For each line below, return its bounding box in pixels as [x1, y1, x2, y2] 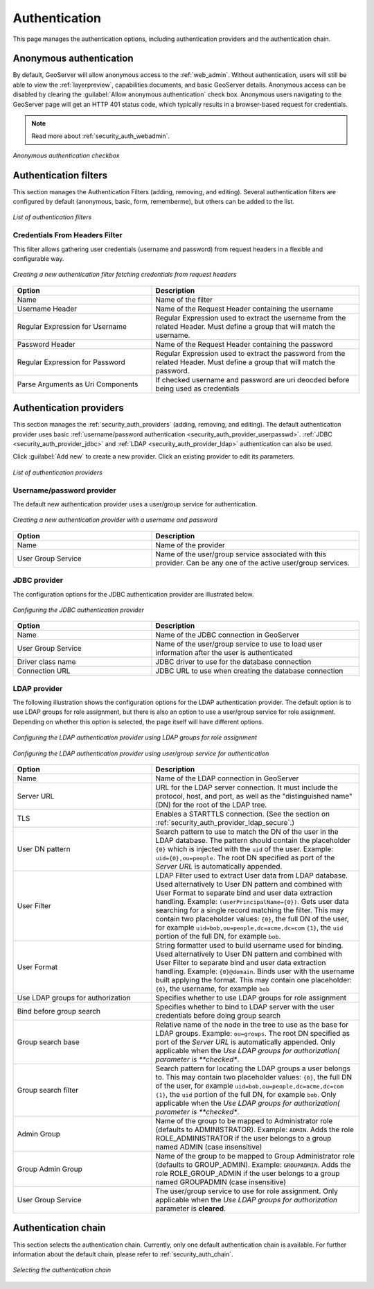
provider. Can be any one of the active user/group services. [155, 558, 350, 567]
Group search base [17, 1037, 80, 1047]
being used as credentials [155, 384, 240, 393]
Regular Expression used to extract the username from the [155, 313, 346, 323]
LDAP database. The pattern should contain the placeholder [155, 836, 351, 846]
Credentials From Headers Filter [12, 230, 123, 240]
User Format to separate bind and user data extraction [155, 888, 332, 898]
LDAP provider [12, 683, 63, 693]
